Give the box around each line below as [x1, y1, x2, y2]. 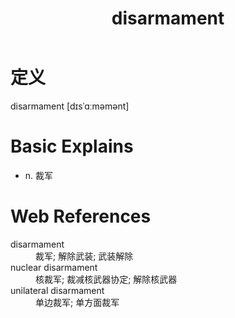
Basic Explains [10, 135, 134, 158]
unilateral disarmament [10, 284, 105, 296]
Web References [10, 205, 152, 228]
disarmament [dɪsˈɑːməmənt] [10, 100, 130, 112]
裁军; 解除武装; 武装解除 [35, 250, 134, 262]
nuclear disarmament [10, 261, 98, 273]
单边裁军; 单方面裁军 [35, 296, 120, 308]
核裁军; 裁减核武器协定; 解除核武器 [35, 273, 178, 285]
